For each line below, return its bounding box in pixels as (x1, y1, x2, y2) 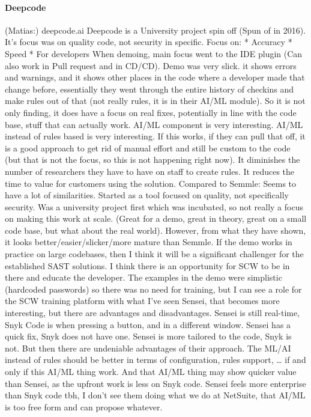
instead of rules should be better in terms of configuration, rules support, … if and (5, 353, 306, 366)
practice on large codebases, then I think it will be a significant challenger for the (5, 248, 304, 260)
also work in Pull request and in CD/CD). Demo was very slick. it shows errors (5, 59, 297, 72)
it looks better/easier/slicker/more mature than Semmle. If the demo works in (5, 236, 292, 248)
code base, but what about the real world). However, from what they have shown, (5, 224, 306, 236)
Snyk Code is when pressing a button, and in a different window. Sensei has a (5, 318, 291, 330)
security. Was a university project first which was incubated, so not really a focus (5, 200, 303, 213)
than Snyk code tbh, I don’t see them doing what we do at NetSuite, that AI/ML (5, 389, 306, 401)
